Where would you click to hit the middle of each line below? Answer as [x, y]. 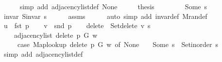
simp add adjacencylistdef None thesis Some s [113, 6]
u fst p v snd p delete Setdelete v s [77, 25]
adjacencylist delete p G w [56, 35]
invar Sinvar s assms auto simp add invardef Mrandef [105, 16]
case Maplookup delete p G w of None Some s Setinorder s [118, 44]
